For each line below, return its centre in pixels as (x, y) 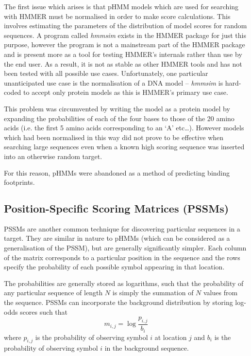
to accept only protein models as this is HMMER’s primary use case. (126, 92)
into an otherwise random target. (53, 156)
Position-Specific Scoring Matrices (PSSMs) (117, 208)
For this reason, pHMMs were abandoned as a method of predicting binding (117, 172)
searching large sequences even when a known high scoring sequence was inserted (124, 147)
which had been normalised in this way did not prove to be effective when (114, 137)
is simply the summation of (153, 293)
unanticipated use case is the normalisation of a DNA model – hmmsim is (114, 82)
